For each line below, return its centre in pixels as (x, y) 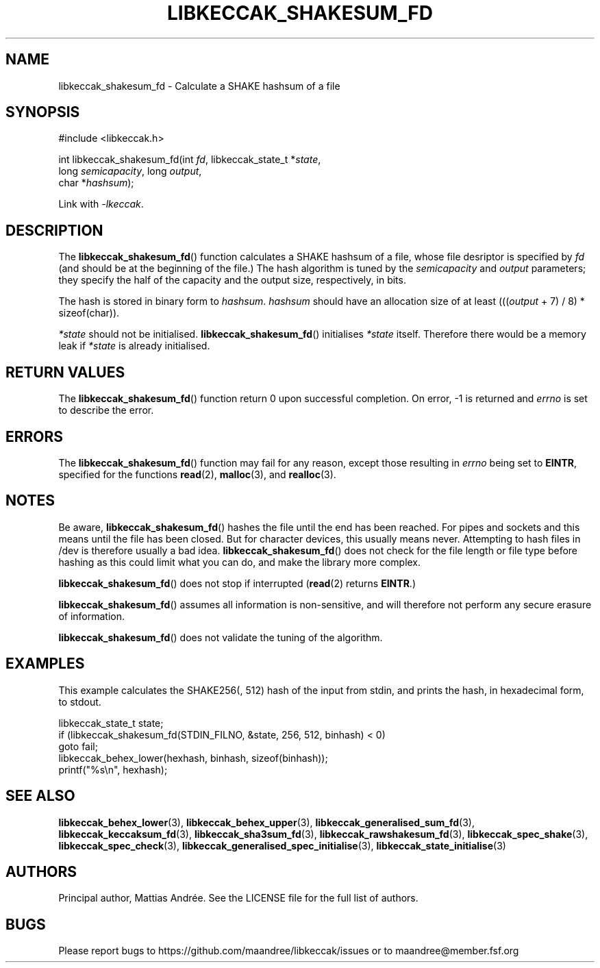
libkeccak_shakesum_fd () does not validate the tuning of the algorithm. (221, 637)
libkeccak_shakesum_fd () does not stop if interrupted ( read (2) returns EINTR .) (237, 583)
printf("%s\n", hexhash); (113, 769)
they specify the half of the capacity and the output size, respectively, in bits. (232, 280)
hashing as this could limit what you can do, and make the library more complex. (240, 562)
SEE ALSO (40, 796)
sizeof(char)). (89, 313)
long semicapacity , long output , (130, 171)
